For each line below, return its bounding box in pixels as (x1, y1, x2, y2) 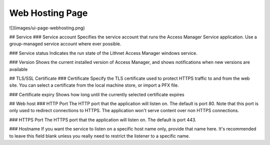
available (9, 66, 28, 72)
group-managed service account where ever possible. (9, 41, 121, 47)
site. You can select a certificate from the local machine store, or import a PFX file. (9, 82, 179, 88)
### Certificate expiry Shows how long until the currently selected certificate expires (9, 91, 184, 97)
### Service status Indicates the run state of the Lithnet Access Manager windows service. (9, 50, 197, 56)
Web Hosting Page (9, 7, 88, 18)
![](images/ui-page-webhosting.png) (9, 25, 85, 31)
